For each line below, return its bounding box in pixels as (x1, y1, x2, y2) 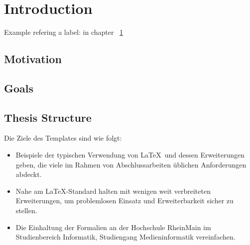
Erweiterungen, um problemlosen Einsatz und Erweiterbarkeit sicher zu (15, 195, 234, 206)
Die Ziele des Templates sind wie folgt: (4, 133, 122, 143)
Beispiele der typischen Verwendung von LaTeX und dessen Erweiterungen (15, 150, 245, 160)
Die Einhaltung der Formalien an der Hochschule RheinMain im (15, 222, 211, 232)
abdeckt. (15, 169, 42, 179)
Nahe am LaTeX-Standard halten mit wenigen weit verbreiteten (15, 185, 211, 196)
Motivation (4, 51, 62, 67)
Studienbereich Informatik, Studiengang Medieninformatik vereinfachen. (15, 232, 236, 242)
